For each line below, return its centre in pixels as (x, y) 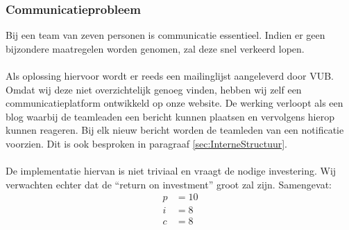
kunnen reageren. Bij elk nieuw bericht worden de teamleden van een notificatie (175, 130)
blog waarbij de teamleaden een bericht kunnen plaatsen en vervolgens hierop (170, 116)
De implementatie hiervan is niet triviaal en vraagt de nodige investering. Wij (171, 171)
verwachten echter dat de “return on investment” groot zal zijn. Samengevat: (169, 184)
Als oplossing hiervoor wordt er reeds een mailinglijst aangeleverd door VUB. (170, 76)
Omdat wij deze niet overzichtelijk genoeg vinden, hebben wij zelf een (154, 89)
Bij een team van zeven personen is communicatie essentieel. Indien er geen (165, 35)
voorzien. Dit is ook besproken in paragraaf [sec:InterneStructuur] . (146, 143)
